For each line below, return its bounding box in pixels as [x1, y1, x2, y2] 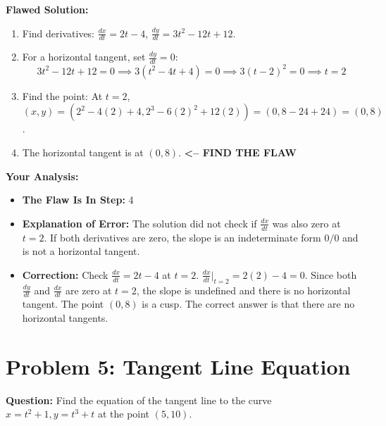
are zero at [66, 282, 112, 297]
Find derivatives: [22, 25, 95, 40]
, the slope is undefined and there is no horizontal [136, 282, 351, 297]
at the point [97, 406, 150, 421]
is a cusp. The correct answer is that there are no [142, 296, 355, 311]
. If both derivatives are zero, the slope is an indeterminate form [44, 230, 321, 244]
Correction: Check [22, 267, 108, 282]
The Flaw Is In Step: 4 [22, 192, 134, 207]
